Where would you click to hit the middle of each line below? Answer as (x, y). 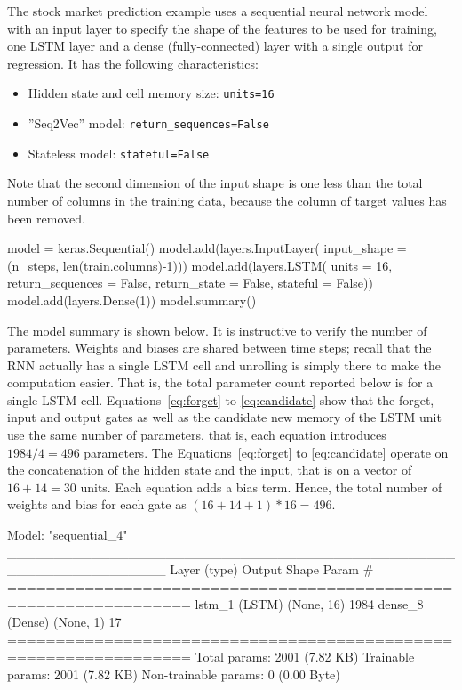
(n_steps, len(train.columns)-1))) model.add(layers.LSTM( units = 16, (200, 265)
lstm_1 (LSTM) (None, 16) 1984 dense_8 (309, 604)
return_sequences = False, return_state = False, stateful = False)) (190, 283)
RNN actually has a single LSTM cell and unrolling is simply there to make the (224, 365)
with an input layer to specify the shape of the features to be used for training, (222, 28)
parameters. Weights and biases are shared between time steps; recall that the (219, 348)
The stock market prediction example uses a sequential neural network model (218, 11)
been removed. (46, 218)
